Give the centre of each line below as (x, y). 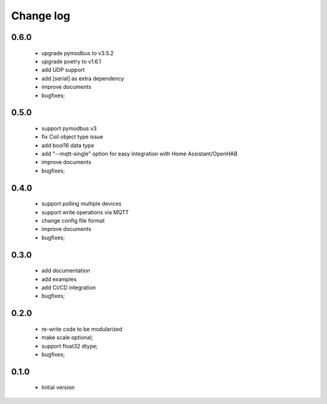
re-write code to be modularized (82, 329)
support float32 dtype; (70, 346)
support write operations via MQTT (85, 212)
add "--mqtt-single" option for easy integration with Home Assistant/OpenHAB (140, 154)
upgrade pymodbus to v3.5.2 (78, 53)
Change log (41, 16)
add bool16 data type (68, 145)
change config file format (73, 221)
